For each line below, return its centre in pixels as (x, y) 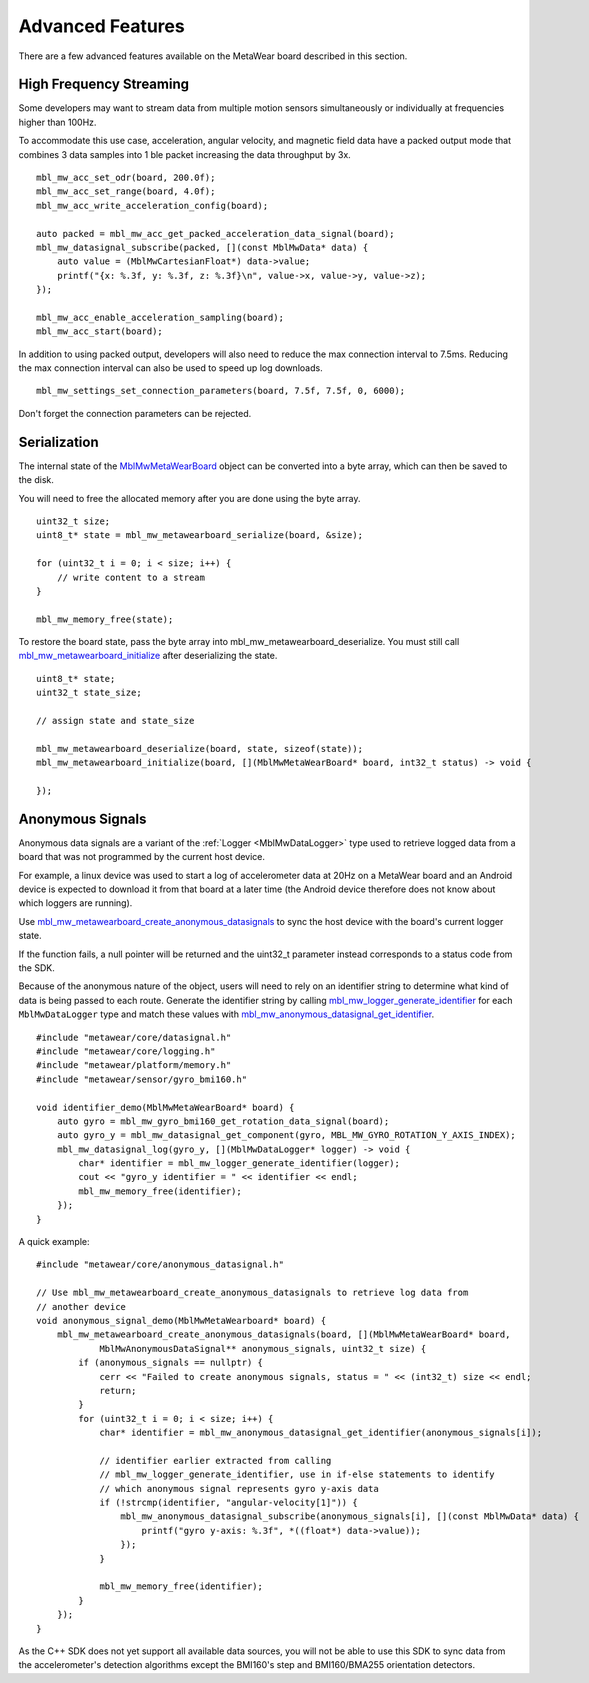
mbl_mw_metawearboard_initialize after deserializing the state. (148, 656)
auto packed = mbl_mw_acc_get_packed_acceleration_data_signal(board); (215, 233)
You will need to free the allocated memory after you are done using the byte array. (189, 498)
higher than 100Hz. (57, 122)
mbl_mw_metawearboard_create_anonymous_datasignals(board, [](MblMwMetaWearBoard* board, (283, 1334)
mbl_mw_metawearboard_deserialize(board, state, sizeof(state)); (200, 748)
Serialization (58, 441)
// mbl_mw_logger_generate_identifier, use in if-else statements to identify (297, 1474)
